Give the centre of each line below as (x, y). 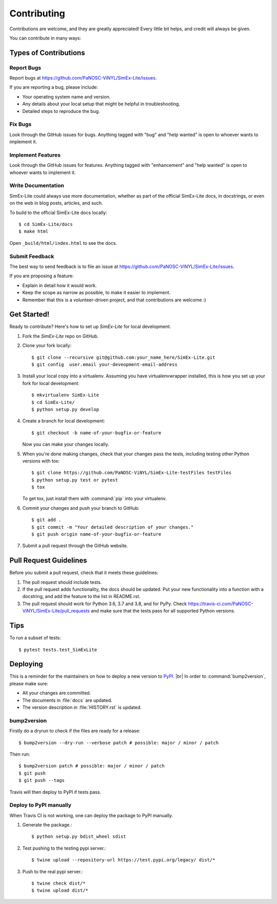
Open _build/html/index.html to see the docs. (63, 243)
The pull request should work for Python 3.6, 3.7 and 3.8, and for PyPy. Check (105, 604)
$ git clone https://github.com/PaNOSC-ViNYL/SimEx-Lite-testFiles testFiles (132, 473)
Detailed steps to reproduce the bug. (61, 111)
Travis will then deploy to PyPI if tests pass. (55, 792)
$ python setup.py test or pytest (75, 480)
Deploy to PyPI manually (41, 805)
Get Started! (29, 314)
